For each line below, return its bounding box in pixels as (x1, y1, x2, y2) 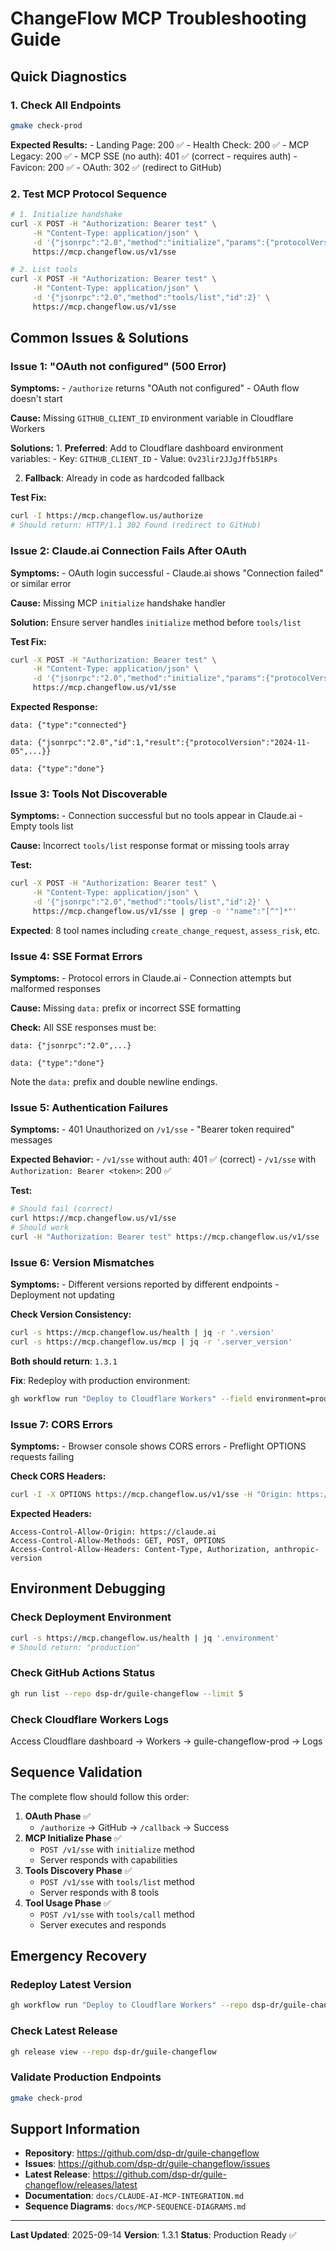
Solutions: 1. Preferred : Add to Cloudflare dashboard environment (10, 442, 284, 454)
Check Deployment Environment (10, 1610, 172, 1624)
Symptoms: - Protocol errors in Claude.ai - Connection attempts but (10, 972, 292, 984)
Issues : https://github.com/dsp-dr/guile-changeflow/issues (24, 2158, 271, 2170)
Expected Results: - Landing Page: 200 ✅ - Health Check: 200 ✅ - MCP (10, 138, 310, 151)
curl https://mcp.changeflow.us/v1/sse (10, 1213, 177, 1224)
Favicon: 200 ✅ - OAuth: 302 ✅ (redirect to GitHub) (10, 161, 222, 173)
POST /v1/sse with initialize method (39, 1843, 195, 1855)
